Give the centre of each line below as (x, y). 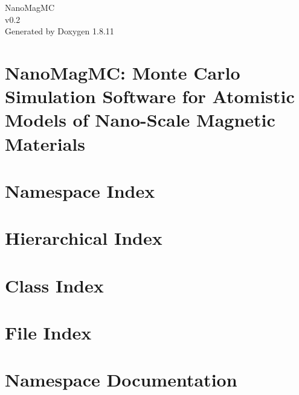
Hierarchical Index (84, 238)
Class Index (54, 285)
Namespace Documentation (121, 380)
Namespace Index (80, 190)
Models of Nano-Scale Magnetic (140, 120)
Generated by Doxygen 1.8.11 (59, 31)
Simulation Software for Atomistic (150, 96)
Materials (45, 143)
